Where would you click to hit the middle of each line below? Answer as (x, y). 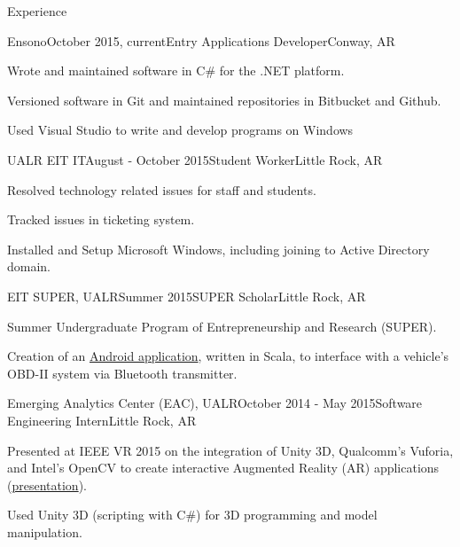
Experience (37, 11)
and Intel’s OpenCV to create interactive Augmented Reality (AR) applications (223, 468)
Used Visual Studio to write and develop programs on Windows (180, 130)
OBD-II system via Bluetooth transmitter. (122, 373)
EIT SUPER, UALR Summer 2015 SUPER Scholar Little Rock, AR (187, 296)
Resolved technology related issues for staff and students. (162, 189)
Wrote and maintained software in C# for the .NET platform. (176, 70)
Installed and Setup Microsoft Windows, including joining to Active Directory (218, 249)
